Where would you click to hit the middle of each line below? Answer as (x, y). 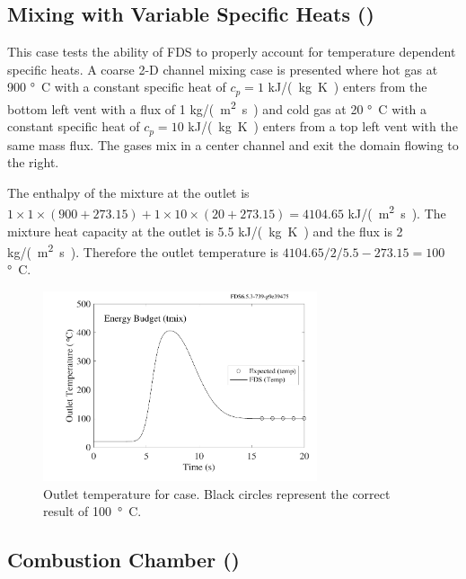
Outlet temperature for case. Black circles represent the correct (217, 493)
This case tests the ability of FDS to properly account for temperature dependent (232, 52)
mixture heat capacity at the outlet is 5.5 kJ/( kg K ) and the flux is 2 (205, 231)
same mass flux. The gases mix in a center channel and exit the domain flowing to (233, 144)
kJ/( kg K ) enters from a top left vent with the (323, 126)
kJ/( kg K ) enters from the (347, 87)
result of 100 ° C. (92, 511)
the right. (33, 162)
